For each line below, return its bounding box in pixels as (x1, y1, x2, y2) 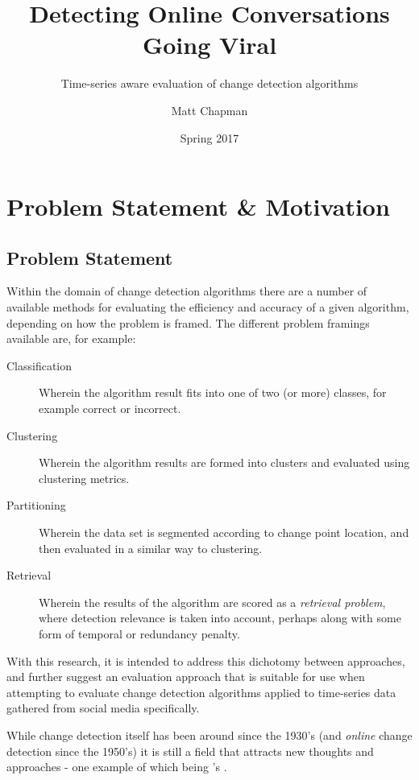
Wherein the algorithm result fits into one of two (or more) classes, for (39, 384, 387, 401)
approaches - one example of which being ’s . (6, 758, 227, 775)
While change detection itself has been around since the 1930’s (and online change (6, 726, 413, 743)
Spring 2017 (180, 129, 239, 146)
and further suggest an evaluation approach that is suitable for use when (6, 668, 365, 685)
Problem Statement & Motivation (6, 190, 390, 223)
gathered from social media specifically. (6, 700, 200, 716)
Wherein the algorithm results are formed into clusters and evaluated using (39, 454, 410, 471)
